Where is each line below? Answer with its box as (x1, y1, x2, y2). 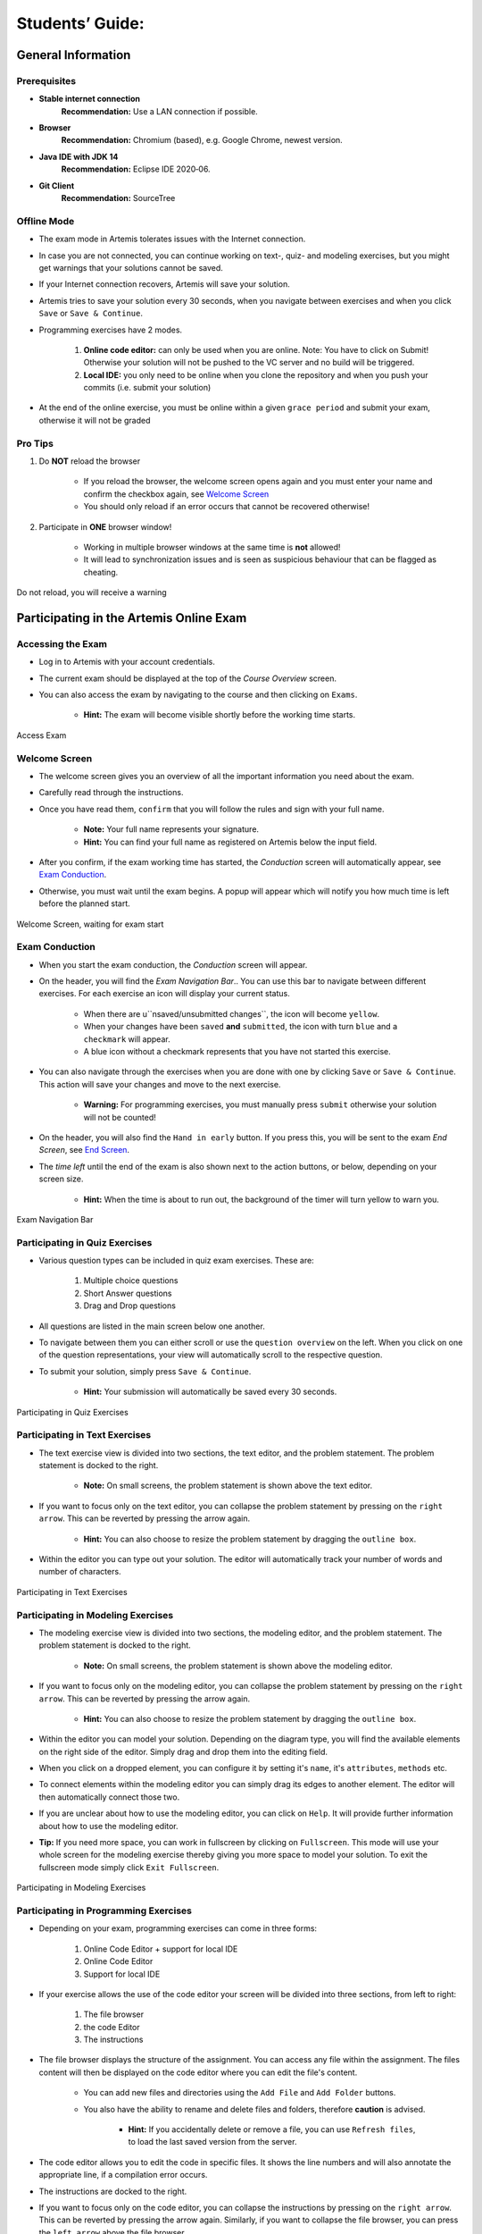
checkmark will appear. (83, 1033, 170, 1045)
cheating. (83, 567, 119, 577)
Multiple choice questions (83, 1275, 179, 1286)
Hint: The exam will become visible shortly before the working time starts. (83, 710, 356, 720)
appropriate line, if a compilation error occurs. (38, 2170, 208, 2180)
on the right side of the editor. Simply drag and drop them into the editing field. (38, 1746, 328, 1757)
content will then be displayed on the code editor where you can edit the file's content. (38, 2067, 358, 2078)
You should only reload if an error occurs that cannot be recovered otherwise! (83, 501, 370, 512)
